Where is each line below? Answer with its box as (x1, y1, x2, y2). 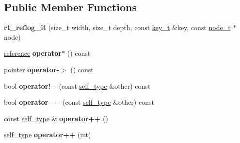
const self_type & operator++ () (4, 113, 108, 123)
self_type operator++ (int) (4, 129, 91, 140)
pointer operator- (4, 64, 59, 74)
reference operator (4, 48, 62, 58)
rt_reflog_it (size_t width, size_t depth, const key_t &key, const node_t (4, 22, 231, 32)
